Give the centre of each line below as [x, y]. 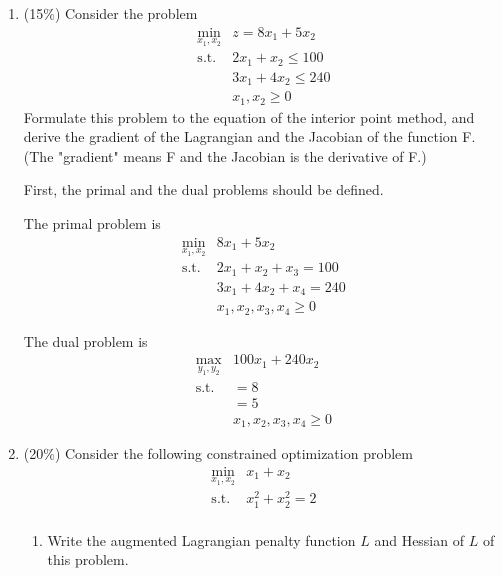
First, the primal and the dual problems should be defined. [203, 189]
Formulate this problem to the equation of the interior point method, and [249, 116]
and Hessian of [419, 539]
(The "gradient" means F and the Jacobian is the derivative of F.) [225, 155]
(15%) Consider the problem [110, 13]
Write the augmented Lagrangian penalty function [201, 539]
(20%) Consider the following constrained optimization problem [218, 453]
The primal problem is [92, 223]
